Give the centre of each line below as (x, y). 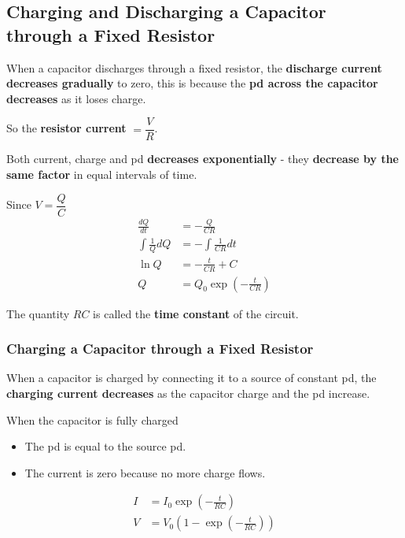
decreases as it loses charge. (76, 98)
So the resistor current (66, 128)
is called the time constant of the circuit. (196, 313)
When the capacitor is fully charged (92, 419)
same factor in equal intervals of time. (102, 174)
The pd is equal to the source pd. (105, 446)
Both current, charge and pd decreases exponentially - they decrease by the (202, 159)
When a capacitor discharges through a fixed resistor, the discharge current (194, 67)
